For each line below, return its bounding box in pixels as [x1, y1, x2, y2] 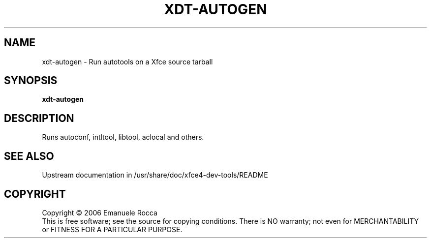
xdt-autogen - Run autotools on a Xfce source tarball [42, 57, 213, 66]
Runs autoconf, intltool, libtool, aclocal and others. [42, 133, 204, 142]
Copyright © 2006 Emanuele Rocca [42, 208, 157, 217]
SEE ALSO [4, 150, 54, 162]
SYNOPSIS [4, 74, 58, 87]
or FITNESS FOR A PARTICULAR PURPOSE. [42, 225, 183, 234]
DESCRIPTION [4, 112, 74, 124]
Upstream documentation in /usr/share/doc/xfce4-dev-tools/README [42, 171, 268, 180]
